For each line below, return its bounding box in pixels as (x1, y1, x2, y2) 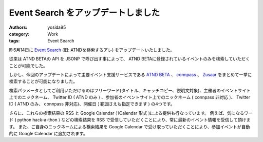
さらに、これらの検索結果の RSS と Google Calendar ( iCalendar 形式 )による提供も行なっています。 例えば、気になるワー (9, 110, 253, 116)
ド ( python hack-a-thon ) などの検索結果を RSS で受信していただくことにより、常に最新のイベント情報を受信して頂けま (9, 117, 251, 123)
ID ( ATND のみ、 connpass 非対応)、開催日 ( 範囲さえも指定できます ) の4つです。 (9, 101, 175, 107)
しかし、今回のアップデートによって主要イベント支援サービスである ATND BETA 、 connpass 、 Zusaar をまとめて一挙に (9, 71, 252, 78)
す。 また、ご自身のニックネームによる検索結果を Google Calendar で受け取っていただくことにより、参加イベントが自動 (9, 123, 250, 129)
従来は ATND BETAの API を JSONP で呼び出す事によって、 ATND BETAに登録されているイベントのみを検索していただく (9, 56, 250, 62)
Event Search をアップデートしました (9, 7, 160, 18)
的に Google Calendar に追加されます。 (9, 131, 88, 137)
